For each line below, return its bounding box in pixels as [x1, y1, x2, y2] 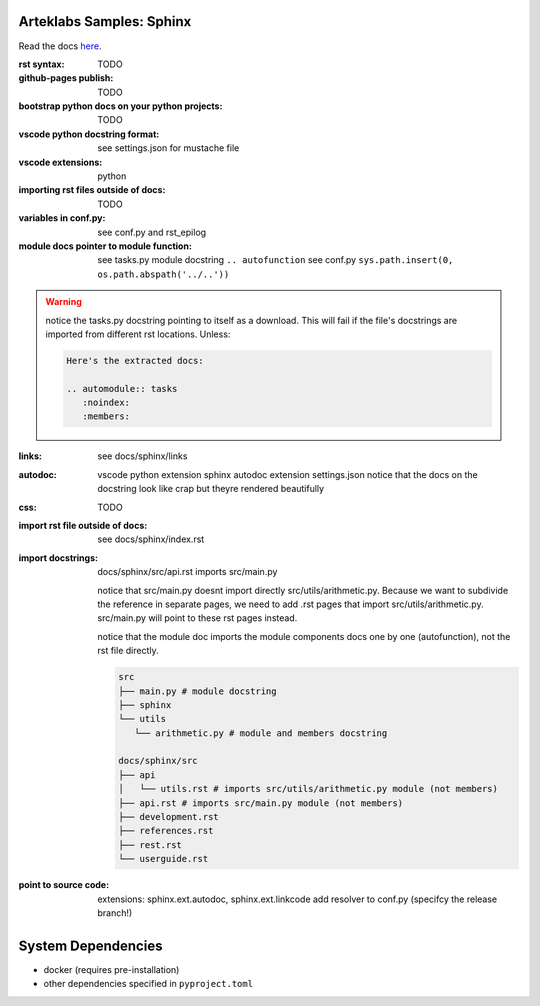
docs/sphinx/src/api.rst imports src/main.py [97, 566, 278, 578]
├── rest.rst [118, 839, 182, 850]
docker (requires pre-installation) [43, 963, 180, 975]
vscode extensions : [18, 156, 103, 168]
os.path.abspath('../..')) [97, 268, 230, 280]
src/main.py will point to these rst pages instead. [97, 612, 298, 624]
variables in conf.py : [18, 212, 106, 224]
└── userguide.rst [118, 853, 209, 865]
